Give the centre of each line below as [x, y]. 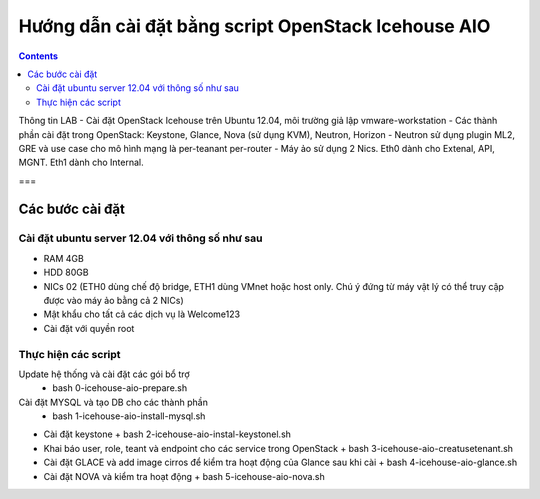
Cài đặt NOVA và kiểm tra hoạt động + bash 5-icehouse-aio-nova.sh [184, 476]
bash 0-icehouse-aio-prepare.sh [120, 388]
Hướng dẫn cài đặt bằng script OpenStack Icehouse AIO [254, 26]
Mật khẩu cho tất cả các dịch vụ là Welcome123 [141, 314]
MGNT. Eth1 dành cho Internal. [81, 162]
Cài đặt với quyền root [89, 328]
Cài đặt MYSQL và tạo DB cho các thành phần [113, 402]
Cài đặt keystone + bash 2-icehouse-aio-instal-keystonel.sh [167, 434]
